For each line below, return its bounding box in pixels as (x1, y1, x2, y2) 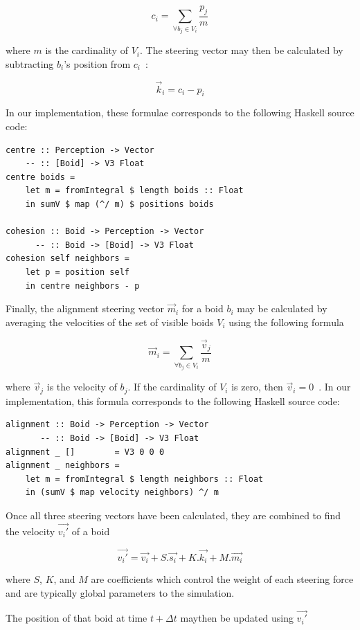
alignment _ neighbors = (6, 460, 120, 471)
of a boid (71, 523, 110, 538)
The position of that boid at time (6, 611, 147, 625)
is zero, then (231, 379, 283, 394)
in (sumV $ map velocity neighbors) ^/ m (25, 487, 219, 498)
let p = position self (25, 267, 129, 277)
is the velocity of (46, 379, 117, 394)
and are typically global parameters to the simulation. (6, 585, 235, 600)
